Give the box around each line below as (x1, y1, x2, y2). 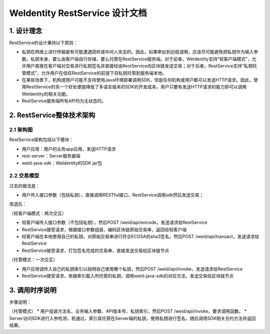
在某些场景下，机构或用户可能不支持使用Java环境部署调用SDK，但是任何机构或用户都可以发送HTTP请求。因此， (21, 77, 254, 83)
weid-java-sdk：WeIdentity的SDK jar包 (21, 160, 102, 166)
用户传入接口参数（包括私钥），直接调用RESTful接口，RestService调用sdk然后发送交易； (21, 192, 204, 198)
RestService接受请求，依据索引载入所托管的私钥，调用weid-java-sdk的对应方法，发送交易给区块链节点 (21, 272, 234, 278)
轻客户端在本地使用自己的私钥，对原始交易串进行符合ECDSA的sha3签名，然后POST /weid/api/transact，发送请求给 (21, 233, 259, 239)
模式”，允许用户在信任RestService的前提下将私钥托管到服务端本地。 (25, 70, 167, 76)
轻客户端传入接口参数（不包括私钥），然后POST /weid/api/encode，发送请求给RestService (21, 219, 207, 225)
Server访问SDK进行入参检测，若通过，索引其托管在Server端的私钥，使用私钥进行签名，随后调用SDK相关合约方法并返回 (9, 315, 256, 321)
